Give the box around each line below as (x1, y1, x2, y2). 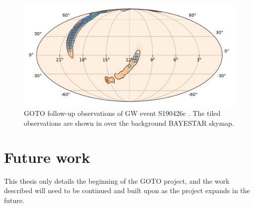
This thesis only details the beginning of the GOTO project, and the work (4, 175, 230, 186)
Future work (4, 147, 90, 167)
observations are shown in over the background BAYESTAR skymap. (24, 117, 234, 128)
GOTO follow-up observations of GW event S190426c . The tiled (24, 108, 221, 118)
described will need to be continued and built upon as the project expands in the (4, 185, 250, 196)
